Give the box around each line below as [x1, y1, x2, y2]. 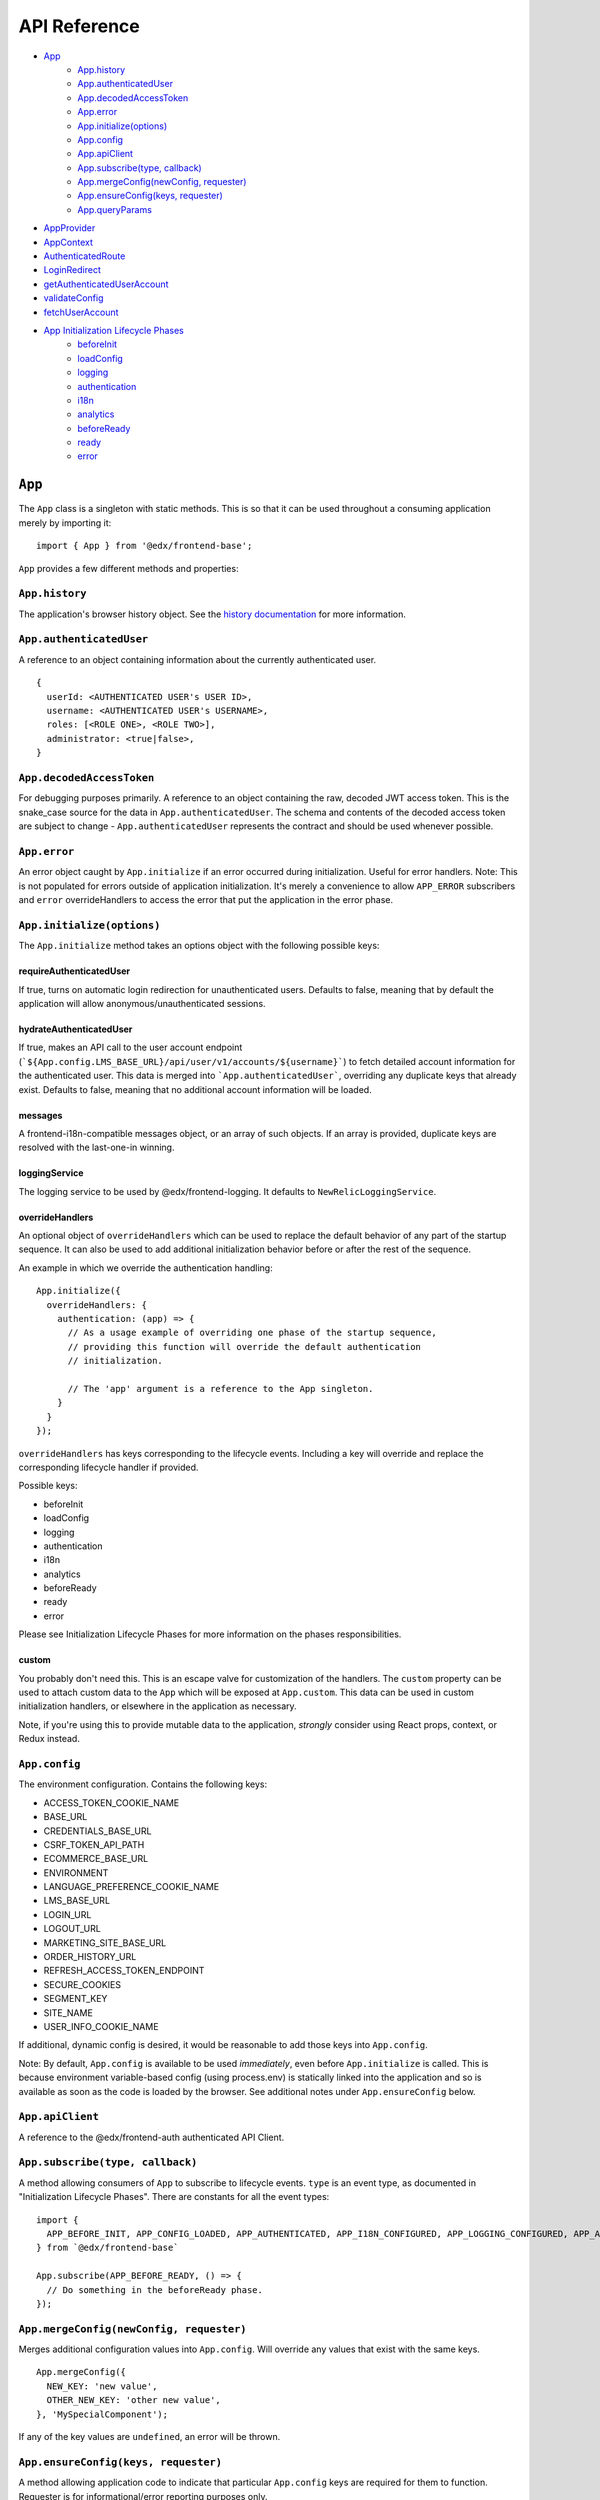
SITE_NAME [43, 2006, 94, 2019]
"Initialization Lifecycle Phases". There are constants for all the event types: [18, 2191, 330, 2203]
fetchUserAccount [43, 306, 119, 318]
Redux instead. [18, 1733, 80, 1745]
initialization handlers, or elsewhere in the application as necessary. [18, 1700, 297, 1712]
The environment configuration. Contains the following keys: [18, 1778, 268, 1790]
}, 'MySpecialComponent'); [36, 2408, 169, 2420]
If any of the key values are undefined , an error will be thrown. [18, 2431, 281, 2443]
